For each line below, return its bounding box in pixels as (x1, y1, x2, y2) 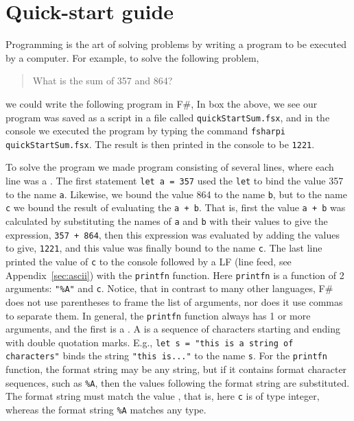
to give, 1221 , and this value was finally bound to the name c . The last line (5, 241, 322, 255)
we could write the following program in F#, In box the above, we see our (5, 96, 318, 110)
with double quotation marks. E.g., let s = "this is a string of (5, 335, 294, 349)
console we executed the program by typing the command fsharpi (5, 123, 286, 138)
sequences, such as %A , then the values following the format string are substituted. (5, 375, 350, 389)
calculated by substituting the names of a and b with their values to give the (5, 214, 328, 228)
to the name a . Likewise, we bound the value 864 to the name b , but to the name (5, 187, 347, 201)
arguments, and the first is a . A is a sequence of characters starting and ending (5, 322, 340, 336)
